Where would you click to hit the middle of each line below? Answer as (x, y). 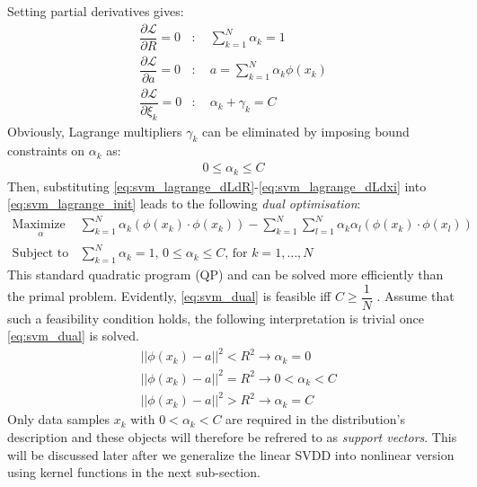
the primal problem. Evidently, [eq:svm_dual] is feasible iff (169, 296)
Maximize (39, 225)
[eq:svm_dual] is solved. (73, 336)
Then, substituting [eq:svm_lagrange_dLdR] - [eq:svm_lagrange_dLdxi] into (217, 186)
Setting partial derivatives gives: (96, 11)
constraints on (46, 151)
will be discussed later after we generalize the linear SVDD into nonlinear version (231, 454)
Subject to (40, 254)
